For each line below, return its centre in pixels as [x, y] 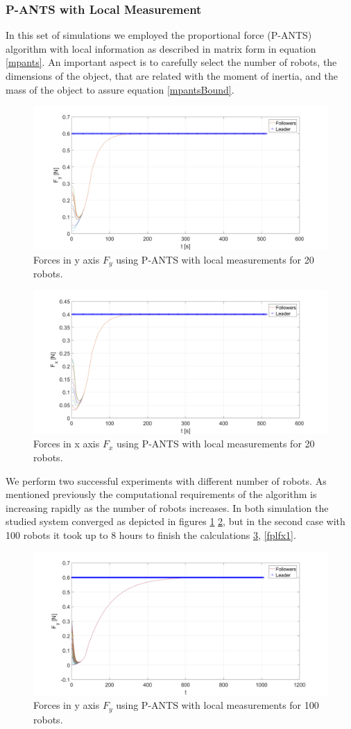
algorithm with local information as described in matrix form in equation [161, 48]
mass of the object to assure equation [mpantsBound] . [120, 89]
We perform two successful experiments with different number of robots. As [166, 480]
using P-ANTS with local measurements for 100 [217, 705]
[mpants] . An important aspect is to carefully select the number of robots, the [171, 62]
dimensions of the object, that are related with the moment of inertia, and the [172, 76]
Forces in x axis [67, 444]
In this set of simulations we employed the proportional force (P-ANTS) [159, 35]
